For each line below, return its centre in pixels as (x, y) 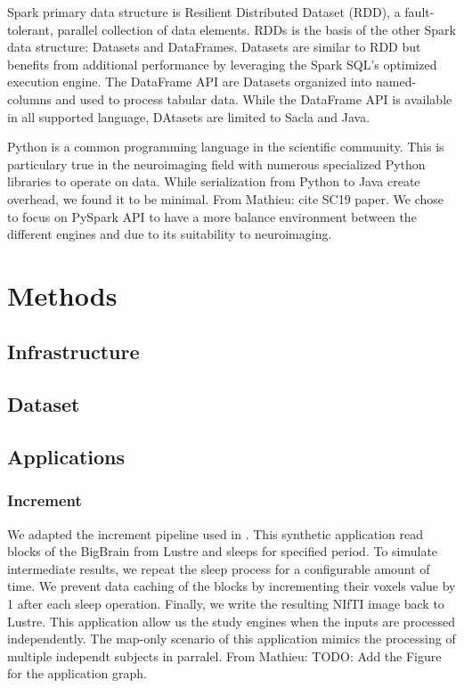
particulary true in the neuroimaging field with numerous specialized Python (216, 164)
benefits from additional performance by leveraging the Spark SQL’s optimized (222, 64)
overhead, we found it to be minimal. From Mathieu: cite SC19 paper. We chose (225, 198)
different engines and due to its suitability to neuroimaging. (170, 234)
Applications (66, 457)
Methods (62, 295)
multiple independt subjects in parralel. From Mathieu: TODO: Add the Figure (224, 655)
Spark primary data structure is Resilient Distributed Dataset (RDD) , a (204, 12)
